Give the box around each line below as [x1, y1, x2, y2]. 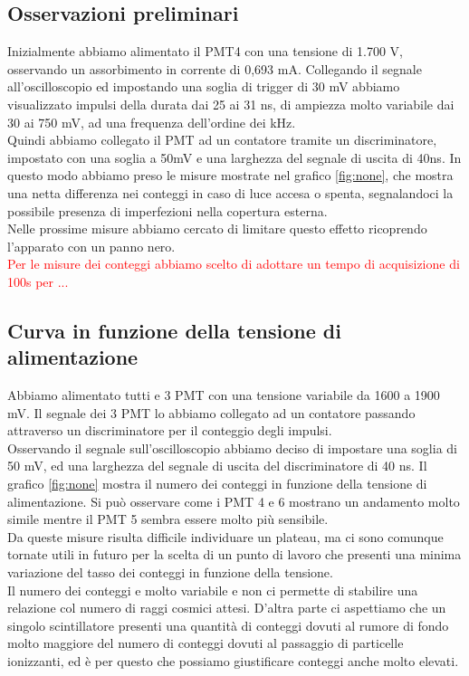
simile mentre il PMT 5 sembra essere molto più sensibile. [7, 509, 329, 528]
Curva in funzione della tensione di [7, 316, 341, 344]
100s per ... [7, 271, 69, 290]
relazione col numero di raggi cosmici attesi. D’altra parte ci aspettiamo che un [7, 598, 446, 617]
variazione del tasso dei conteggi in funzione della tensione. [7, 563, 333, 582]
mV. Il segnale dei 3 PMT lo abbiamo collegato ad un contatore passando [7, 403, 416, 422]
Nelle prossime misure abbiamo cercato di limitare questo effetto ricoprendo [7, 219, 427, 238]
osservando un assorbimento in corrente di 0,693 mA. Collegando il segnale [7, 59, 422, 78]
